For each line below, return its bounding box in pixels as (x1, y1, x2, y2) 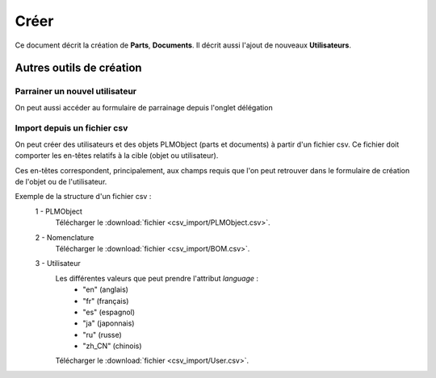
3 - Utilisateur (35, 259, 81, 268)
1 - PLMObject (35, 206, 82, 216)
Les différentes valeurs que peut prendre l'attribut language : (55, 273, 258, 283)
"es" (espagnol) (82, 307, 136, 317)
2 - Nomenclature (35, 232, 94, 242)
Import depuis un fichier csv (15, 123, 128, 134)
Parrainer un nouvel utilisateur (15, 85, 137, 97)
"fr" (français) (82, 296, 129, 305)
